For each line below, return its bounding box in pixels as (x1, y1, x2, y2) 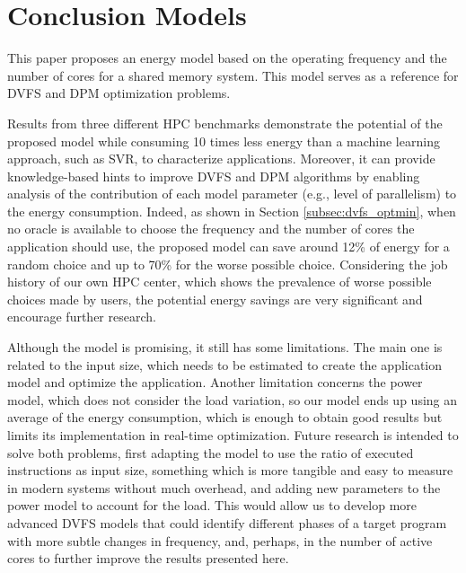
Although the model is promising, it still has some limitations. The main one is (7, 338, 443, 357)
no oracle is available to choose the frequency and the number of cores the (7, 219, 415, 238)
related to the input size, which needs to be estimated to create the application (7, 355, 443, 374)
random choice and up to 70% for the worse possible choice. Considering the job (7, 254, 448, 273)
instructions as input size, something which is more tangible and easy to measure (7, 461, 453, 480)
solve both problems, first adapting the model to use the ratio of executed (7, 443, 414, 462)
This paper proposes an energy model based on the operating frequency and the (7, 48, 447, 67)
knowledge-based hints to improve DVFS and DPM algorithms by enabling (7, 166, 420, 185)
